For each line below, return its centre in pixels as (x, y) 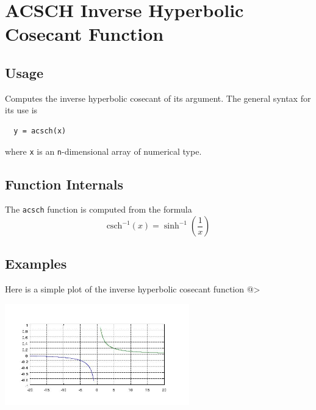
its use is (21, 110)
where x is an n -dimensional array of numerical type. (103, 151)
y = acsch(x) (40, 131)
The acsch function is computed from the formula (99, 209)
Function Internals (64, 184)
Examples (36, 263)
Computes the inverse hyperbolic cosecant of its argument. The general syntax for (158, 98)
